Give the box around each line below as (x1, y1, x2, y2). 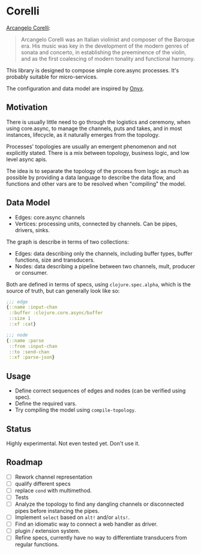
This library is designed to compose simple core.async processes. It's (6, 66, 179, 74)
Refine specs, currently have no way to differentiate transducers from (14, 534, 187, 541)
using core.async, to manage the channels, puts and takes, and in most (6, 125, 182, 132)
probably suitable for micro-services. (6, 73, 98, 80)
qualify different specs (14, 480, 71, 487)
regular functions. (14, 541, 59, 548)
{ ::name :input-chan (6, 304, 58, 310)
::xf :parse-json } (8, 354, 55, 360)
